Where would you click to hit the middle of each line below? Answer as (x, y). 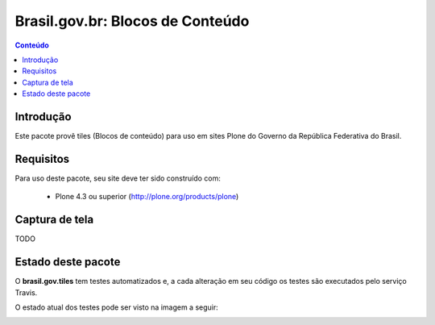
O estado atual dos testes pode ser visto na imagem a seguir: (117, 307)
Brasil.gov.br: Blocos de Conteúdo (132, 21)
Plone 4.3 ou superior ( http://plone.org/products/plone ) (147, 197)
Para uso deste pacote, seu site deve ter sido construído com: (118, 178)
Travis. (26, 292)
